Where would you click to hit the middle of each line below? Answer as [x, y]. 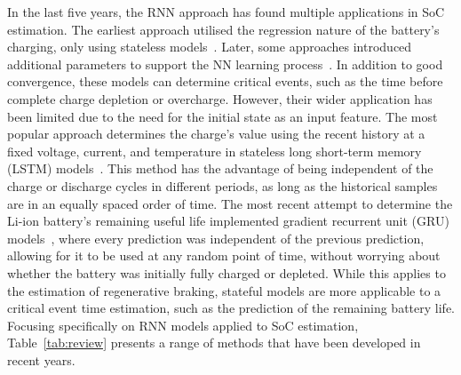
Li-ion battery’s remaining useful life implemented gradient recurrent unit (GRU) [228, 221]
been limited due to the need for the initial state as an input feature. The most [223, 116]
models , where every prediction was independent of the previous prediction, [216, 238]
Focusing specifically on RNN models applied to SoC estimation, [183, 325]
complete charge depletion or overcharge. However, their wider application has [220, 98]
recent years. [41, 359]
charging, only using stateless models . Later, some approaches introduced [210, 47]
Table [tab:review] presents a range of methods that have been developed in [214, 343]
